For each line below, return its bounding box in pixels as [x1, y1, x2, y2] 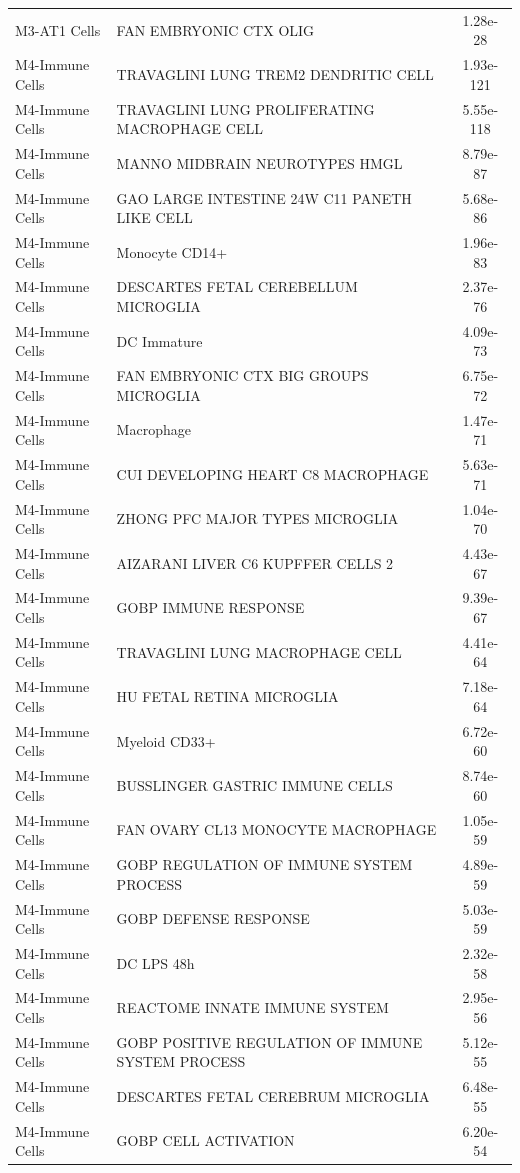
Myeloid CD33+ [116, 730, 216, 751]
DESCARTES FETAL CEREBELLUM [116, 276, 358, 297]
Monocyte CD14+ [116, 241, 228, 262]
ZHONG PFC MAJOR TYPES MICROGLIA [116, 508, 399, 529]
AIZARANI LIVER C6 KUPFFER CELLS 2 [116, 552, 394, 573]
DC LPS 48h [116, 952, 195, 973]
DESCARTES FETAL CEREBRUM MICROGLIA [116, 1086, 430, 1107]
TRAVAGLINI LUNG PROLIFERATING [116, 98, 375, 119]
